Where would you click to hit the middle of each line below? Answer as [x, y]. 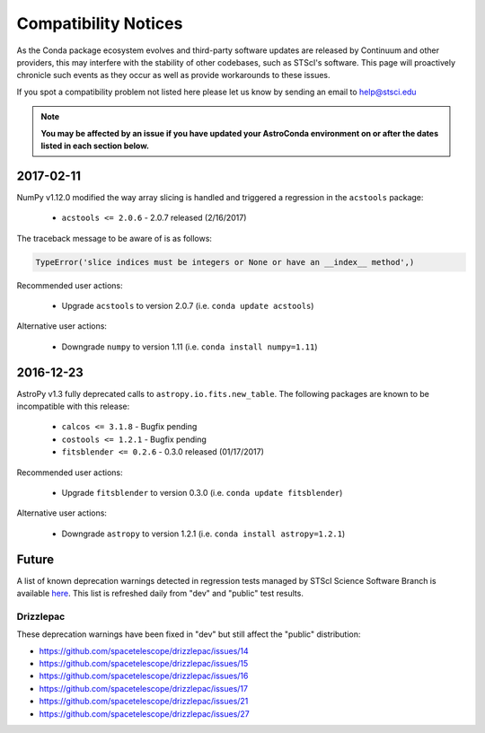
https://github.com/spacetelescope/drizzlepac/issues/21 [144, 702]
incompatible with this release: [73, 406]
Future [35, 559]
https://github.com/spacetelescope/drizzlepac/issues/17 [144, 688]
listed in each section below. [95, 146]
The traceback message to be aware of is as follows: [115, 238]
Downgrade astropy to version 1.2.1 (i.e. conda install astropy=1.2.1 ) [203, 534]
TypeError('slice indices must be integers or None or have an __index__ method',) [225, 262]
